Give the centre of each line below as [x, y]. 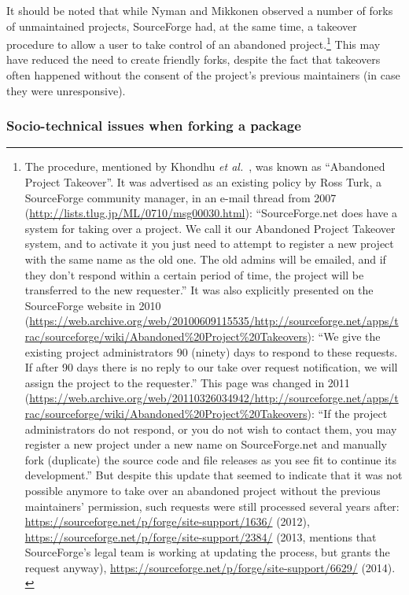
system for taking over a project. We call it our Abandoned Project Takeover [210, 228]
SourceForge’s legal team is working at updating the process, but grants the [207, 552]
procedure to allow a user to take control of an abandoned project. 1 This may [193, 43]
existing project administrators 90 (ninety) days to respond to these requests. [211, 351]
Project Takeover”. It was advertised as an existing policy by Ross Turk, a [203, 182]
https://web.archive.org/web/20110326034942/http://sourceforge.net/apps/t [214, 398]
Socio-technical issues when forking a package [154, 126]
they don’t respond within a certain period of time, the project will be [194, 274]
